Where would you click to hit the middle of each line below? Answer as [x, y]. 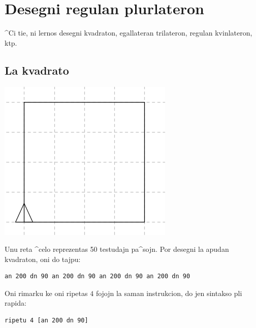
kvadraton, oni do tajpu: [43, 259]
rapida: [15, 303]
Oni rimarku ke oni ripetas [46, 293]
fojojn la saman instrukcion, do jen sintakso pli [169, 293]
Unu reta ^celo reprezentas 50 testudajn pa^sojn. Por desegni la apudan [117, 249]
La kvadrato [37, 70]
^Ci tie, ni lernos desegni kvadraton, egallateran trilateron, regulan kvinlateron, [129, 33]
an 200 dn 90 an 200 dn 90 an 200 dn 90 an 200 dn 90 [98, 276]
